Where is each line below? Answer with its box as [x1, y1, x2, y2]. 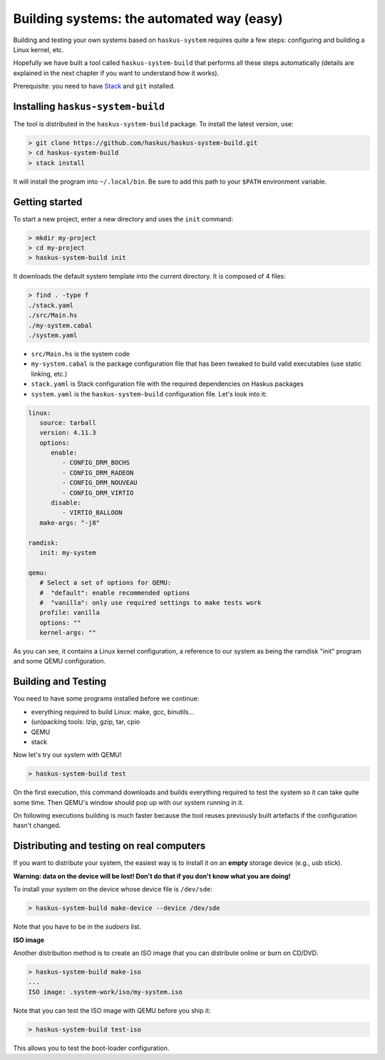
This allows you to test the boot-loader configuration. [13, 1044, 170, 1052]
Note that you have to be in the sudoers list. [13, 922, 142, 931]
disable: [51, 499, 81, 507]
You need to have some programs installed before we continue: [13, 694, 200, 703]
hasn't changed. [13, 821, 61, 830]
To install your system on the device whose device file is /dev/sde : [13, 885, 213, 894]
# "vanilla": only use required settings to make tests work [39, 599, 262, 606]
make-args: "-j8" [39, 519, 100, 526]
